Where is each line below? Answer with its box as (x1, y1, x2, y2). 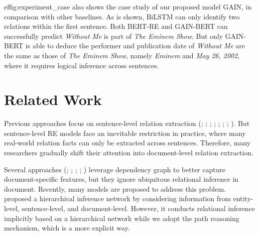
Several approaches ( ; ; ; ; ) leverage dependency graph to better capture (4, 164, 226, 174)
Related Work (4, 89, 102, 110)
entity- (233, 193, 254, 204)
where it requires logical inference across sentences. (4, 60, 159, 70)
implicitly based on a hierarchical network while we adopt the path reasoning (4, 213, 240, 223)
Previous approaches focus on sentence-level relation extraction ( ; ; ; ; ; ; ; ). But (4, 118, 250, 128)
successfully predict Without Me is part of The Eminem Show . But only (4, 30, 223, 41)
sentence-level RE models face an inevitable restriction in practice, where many (4, 127, 246, 138)
